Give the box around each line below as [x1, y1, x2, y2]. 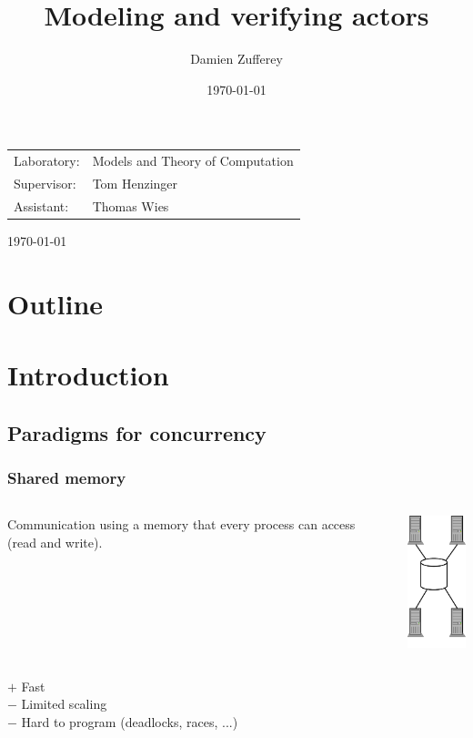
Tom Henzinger [92, 173, 178, 192]
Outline [7, 284, 104, 322]
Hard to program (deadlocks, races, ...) [21, 712, 238, 731]
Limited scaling [21, 694, 107, 713]
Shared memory [7, 466, 126, 488]
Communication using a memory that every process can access [7, 515, 356, 534]
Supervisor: [14, 173, 76, 192]
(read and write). [7, 532, 103, 551]
